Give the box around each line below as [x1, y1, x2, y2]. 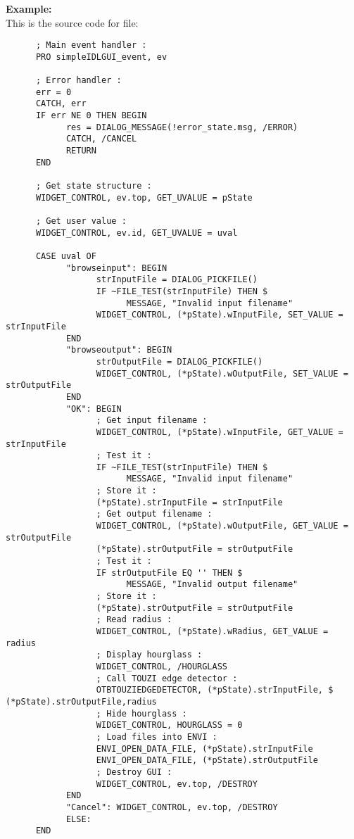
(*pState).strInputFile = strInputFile [96, 497, 283, 507]
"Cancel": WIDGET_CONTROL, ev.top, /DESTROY [65, 802, 278, 812]
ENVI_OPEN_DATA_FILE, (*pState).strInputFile [96, 743, 313, 754]
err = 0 [35, 87, 72, 97]
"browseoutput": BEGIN [65, 345, 172, 355]
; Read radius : [96, 614, 172, 625]
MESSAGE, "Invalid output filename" [126, 579, 298, 590]
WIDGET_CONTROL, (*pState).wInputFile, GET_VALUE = [96, 427, 343, 437]
